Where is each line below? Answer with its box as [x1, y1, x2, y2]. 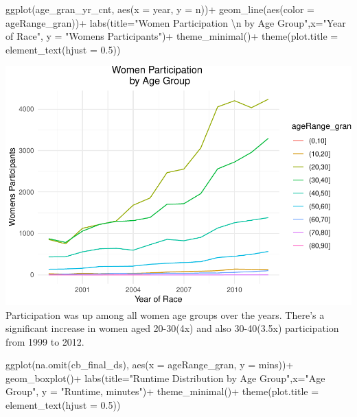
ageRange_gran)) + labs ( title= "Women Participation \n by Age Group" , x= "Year [5, 15, 346, 29]
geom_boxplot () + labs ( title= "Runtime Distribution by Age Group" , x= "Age [5, 370, 325, 385]
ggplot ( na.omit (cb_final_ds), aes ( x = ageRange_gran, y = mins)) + [5, 357, 294, 372]
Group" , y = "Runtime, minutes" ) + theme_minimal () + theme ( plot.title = [5, 384, 319, 398]
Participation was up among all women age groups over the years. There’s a [5, 307, 325, 322]
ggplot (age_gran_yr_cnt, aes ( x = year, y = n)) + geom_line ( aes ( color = [5, 2, 314, 16]
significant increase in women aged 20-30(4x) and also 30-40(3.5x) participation [5, 321, 339, 335]
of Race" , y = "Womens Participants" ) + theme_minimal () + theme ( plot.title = [5, 29, 338, 43]
